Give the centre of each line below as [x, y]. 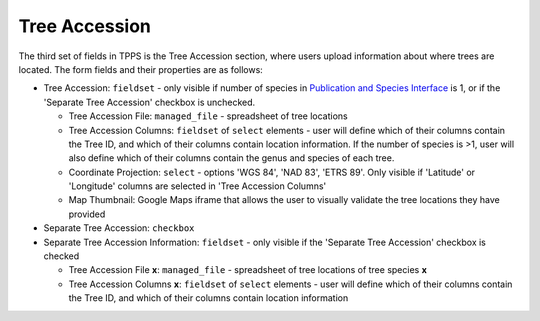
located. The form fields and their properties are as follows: [141, 69]
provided [87, 214]
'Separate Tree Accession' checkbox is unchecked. [149, 102]
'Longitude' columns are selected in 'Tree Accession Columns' [197, 186]
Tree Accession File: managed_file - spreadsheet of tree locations [208, 116]
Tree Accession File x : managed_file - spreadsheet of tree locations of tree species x [247, 270]
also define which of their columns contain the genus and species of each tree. [231, 158]
